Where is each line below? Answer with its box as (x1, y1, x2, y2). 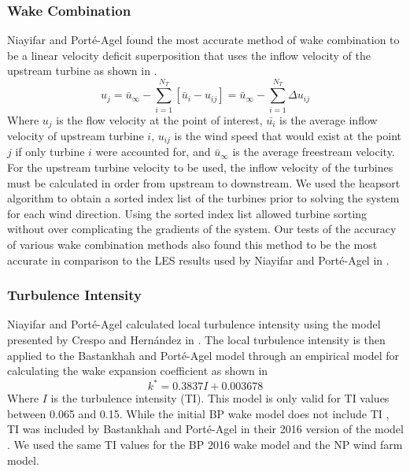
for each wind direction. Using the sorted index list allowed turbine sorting (7, 205, 368, 221)
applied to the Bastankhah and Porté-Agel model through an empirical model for (7, 347, 400, 363)
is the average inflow (279, 111, 378, 128)
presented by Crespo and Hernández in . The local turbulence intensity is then (7, 332, 386, 347)
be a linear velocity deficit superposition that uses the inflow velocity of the (7, 46, 371, 63)
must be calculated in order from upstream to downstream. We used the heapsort (7, 174, 401, 191)
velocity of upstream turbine (7, 127, 144, 143)
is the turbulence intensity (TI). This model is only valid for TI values (50, 390, 390, 406)
